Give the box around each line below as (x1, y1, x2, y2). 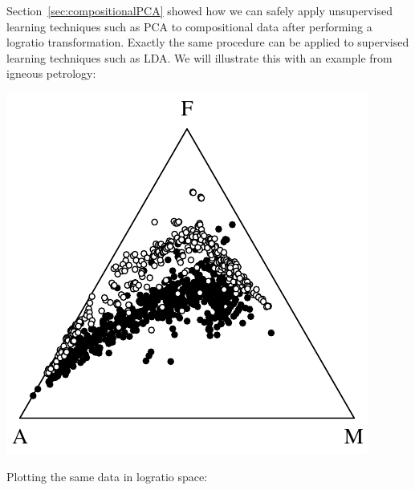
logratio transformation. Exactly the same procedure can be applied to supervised (6, 34, 409, 51)
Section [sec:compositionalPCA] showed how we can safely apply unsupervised (6, 2, 393, 18)
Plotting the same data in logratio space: (6, 468, 208, 484)
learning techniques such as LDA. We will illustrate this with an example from (6, 49, 393, 66)
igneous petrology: (6, 65, 96, 82)
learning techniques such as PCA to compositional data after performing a (6, 18, 372, 34)
